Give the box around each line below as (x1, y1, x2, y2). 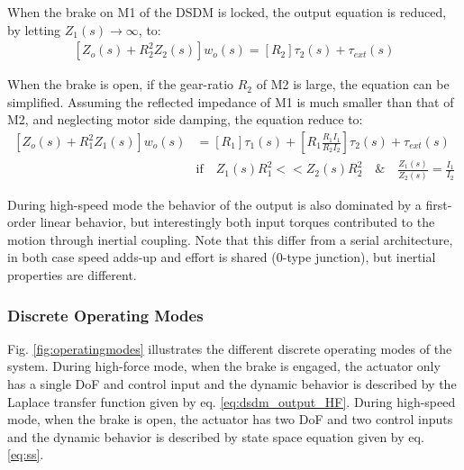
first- (425, 194, 452, 213)
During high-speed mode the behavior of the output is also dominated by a (7, 194, 422, 213)
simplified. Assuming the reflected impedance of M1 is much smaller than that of (7, 92, 454, 111)
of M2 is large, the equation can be (256, 75, 450, 94)
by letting (7, 20, 61, 39)
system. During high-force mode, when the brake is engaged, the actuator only (7, 357, 441, 375)
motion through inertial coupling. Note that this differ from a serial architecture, (7, 230, 453, 249)
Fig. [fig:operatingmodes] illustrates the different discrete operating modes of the (7, 339, 452, 357)
